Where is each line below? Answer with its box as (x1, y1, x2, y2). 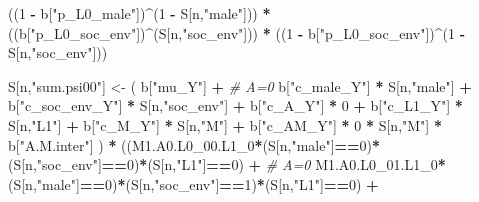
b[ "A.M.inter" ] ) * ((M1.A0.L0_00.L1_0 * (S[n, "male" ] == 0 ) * (8, 134, 381, 155)
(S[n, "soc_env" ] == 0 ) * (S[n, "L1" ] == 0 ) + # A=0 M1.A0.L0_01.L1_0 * (8, 154, 446, 175)
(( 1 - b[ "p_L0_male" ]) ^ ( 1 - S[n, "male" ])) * (8, 3, 271, 23)
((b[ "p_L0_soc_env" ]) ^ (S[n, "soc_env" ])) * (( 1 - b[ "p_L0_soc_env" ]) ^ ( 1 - (8, 22, 466, 43)
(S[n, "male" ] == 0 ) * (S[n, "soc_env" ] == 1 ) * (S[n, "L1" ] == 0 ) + (8, 173, 379, 194)
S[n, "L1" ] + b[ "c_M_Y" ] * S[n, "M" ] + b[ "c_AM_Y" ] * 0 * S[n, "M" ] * (8, 114, 442, 135)
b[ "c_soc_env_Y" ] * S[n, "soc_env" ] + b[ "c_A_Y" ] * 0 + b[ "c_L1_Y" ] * (8, 95, 463, 116)
